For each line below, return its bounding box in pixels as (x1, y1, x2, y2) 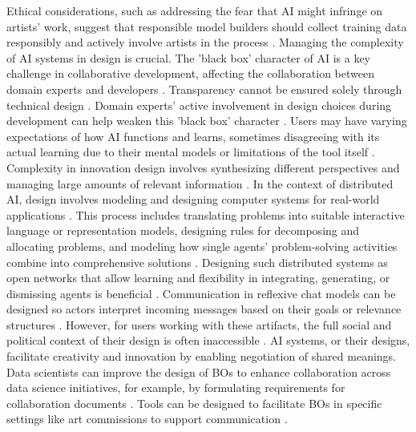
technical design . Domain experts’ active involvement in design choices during (6, 96, 392, 113)
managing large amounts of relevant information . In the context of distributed (6, 175, 394, 192)
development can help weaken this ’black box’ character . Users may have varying (6, 112, 407, 129)
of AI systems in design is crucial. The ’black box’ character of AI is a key (6, 49, 371, 66)
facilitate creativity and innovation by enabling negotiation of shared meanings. (6, 348, 397, 365)
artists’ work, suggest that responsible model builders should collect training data (6, 18, 407, 34)
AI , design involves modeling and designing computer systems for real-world (6, 191, 380, 208)
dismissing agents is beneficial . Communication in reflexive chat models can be (6, 285, 396, 301)
